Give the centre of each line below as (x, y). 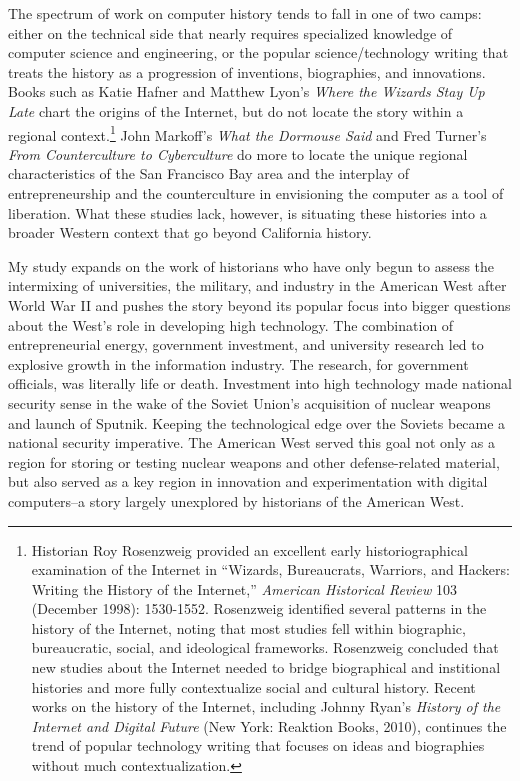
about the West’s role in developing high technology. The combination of (231, 324)
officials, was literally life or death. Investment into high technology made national (260, 383)
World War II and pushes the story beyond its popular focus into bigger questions (259, 304)
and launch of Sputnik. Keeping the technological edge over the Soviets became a (257, 422)
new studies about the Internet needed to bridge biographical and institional (266, 667)
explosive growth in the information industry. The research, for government (238, 363)
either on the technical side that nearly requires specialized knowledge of (230, 32)
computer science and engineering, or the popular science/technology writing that (258, 52)
